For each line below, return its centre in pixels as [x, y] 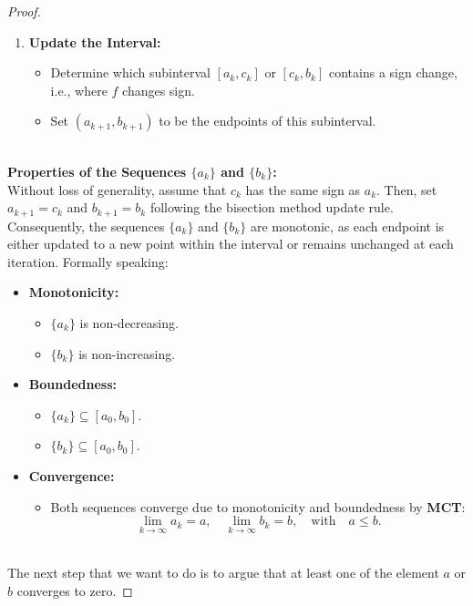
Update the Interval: [95, 41]
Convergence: [72, 475]
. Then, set [407, 189]
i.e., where [79, 90]
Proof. [24, 11]
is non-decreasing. [129, 322]
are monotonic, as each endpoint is [347, 226]
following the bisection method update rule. [272, 207]
